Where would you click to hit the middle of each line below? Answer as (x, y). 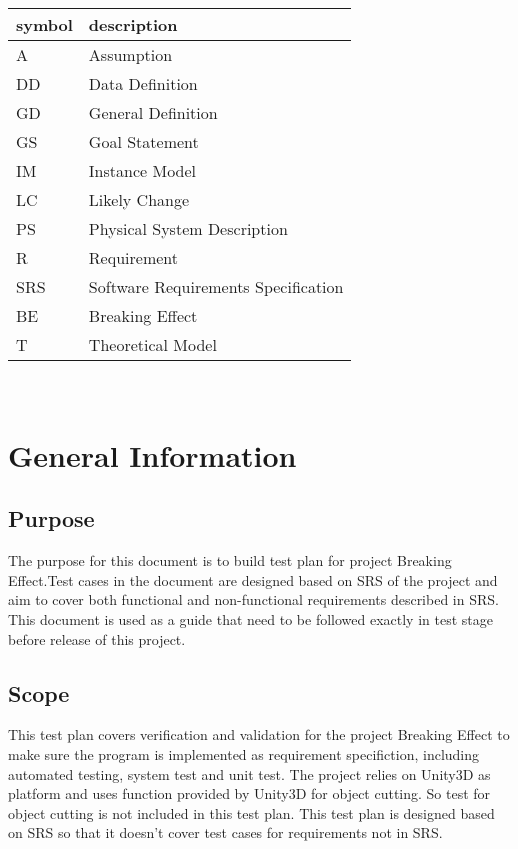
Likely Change (139, 199)
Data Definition (143, 83)
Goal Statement (143, 141)
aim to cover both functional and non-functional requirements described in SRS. (253, 599)
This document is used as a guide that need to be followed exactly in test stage (250, 618)
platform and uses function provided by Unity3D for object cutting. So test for (249, 793)
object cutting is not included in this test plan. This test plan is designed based (251, 812)
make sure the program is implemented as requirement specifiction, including (244, 753)
